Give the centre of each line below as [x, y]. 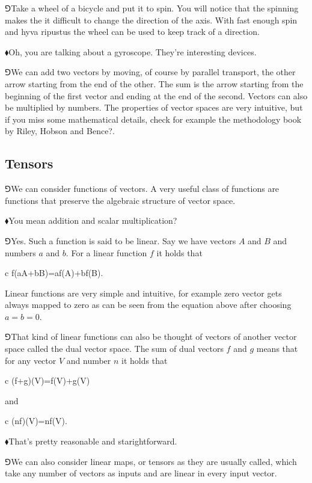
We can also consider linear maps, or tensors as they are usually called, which [154, 461]
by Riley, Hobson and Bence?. [60, 131]
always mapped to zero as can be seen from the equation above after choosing [148, 305]
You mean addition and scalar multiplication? [93, 220]
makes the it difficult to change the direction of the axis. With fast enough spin [151, 20]
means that [277, 349]
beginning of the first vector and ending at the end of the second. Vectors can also [156, 95]
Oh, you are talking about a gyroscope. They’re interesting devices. [133, 51]
